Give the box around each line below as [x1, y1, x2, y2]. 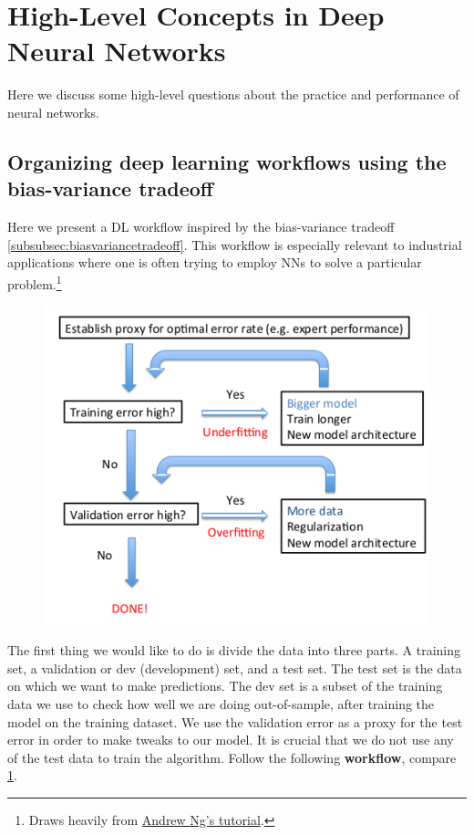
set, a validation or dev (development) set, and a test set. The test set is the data [7, 658, 462, 677]
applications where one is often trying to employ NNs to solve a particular [7, 253, 422, 272]
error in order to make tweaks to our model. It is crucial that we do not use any [7, 730, 454, 749]
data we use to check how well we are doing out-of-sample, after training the [7, 694, 435, 713]
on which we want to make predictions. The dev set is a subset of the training [7, 676, 443, 695]
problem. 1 [7, 271, 62, 293]
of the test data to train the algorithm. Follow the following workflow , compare [7, 747, 457, 767]
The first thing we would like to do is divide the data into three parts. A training [7, 641, 461, 660]
